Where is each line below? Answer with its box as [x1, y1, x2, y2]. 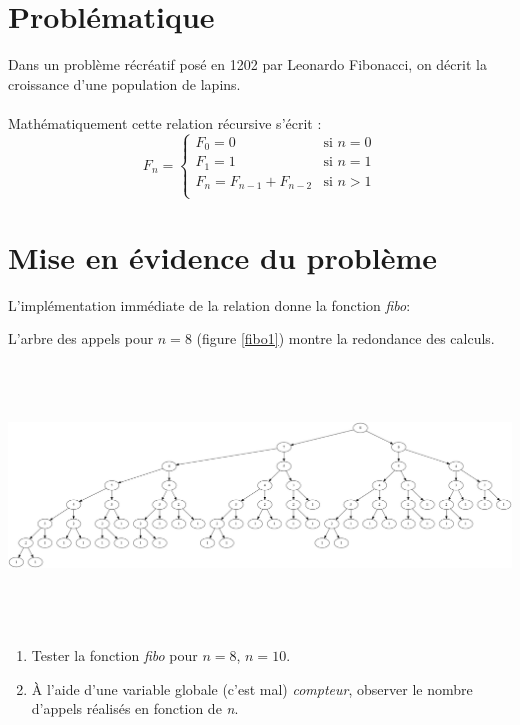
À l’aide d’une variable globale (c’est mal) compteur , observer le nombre [31, 678, 473, 699]
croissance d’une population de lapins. [8, 73, 241, 94]
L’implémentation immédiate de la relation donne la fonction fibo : [8, 294, 411, 315]
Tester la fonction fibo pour [31, 644, 198, 665]
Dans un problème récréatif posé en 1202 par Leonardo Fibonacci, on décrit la [8, 54, 487, 75]
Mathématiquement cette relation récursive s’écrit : [8, 112, 322, 133]
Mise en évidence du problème [8, 236, 438, 277]
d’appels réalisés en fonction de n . [31, 698, 239, 719]
